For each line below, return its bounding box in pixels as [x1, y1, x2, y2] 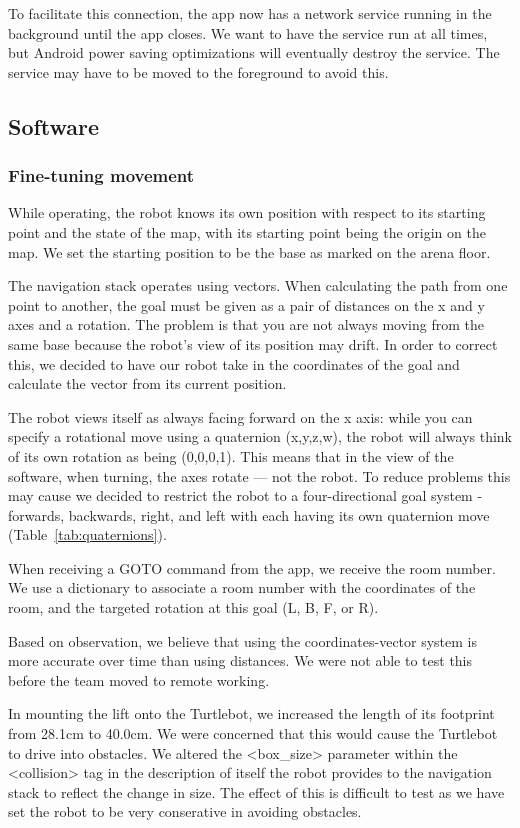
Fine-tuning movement [8, 163, 195, 188]
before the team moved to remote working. [8, 669, 270, 690]
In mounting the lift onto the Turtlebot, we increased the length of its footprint [8, 703, 495, 724]
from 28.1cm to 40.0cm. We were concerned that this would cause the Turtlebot [8, 723, 498, 744]
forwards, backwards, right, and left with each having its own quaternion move [8, 504, 490, 525]
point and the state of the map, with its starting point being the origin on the [8, 221, 486, 242]
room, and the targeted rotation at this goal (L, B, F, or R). [8, 597, 379, 618]
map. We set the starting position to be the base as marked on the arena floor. [8, 241, 491, 262]
